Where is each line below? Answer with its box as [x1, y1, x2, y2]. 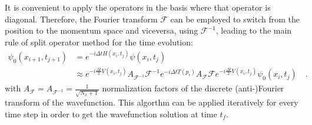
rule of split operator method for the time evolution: [5, 35, 193, 48]
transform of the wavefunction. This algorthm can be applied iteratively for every [5, 96, 298, 108]
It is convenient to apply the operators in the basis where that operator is [5, 1, 271, 13]
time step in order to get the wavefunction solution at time [5, 107, 217, 120]
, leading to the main [215, 24, 292, 37]
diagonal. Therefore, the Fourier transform [5, 12, 158, 25]
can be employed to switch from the [170, 12, 300, 25]
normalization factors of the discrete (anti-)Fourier [102, 82, 284, 94]
